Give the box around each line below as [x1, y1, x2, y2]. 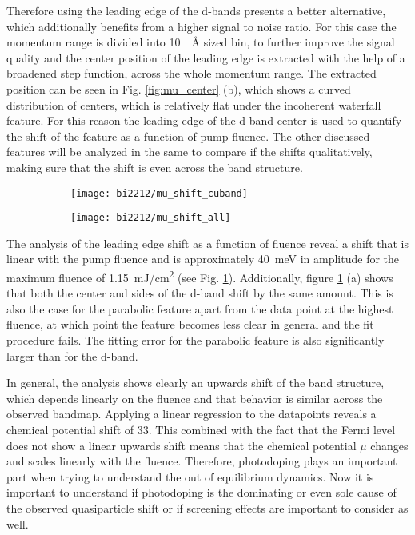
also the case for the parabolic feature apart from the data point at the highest [6, 300, 393, 317]
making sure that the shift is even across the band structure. [6, 158, 303, 175]
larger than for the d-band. [6, 347, 138, 364]
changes [370, 437, 409, 453]
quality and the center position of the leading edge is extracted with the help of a [6, 49, 405, 66]
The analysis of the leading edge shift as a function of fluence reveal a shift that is [6, 234, 409, 251]
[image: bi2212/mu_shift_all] [70, 212, 231, 224]
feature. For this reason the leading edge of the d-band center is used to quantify [6, 112, 402, 129]
